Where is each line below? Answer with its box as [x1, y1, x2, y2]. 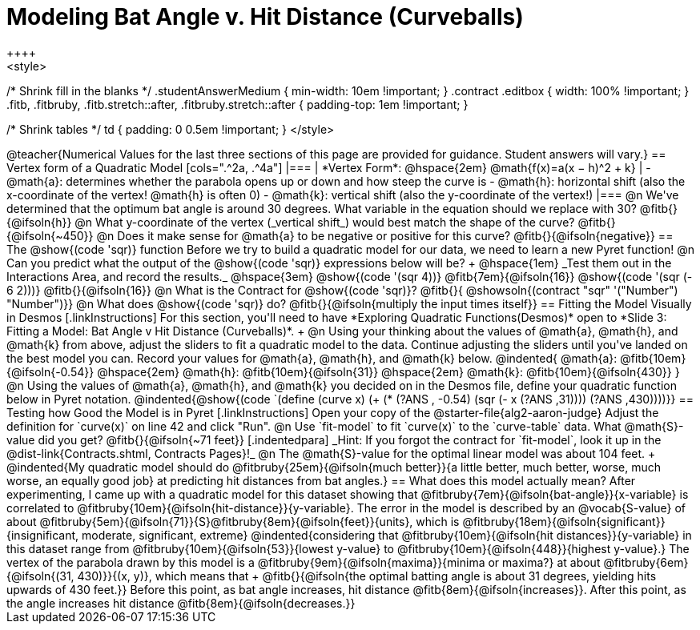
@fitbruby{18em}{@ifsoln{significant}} [462, 514, 666, 528]
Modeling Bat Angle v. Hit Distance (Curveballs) [6, 3, 524, 30]
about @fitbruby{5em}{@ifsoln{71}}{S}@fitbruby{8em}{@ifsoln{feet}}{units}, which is [6, 514, 460, 528]
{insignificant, [6, 528, 79, 542]
